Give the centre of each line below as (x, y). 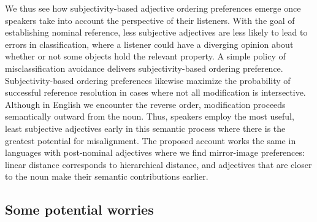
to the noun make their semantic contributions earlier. (107, 176)
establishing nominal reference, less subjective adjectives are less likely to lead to (156, 32)
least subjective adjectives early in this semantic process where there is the (145, 128)
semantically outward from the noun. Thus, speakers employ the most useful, (150, 116)
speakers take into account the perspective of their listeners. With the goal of (150, 20)
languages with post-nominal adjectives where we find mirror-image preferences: (155, 152)
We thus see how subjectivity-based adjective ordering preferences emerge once (153, 8)
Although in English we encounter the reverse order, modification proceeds (145, 104)
